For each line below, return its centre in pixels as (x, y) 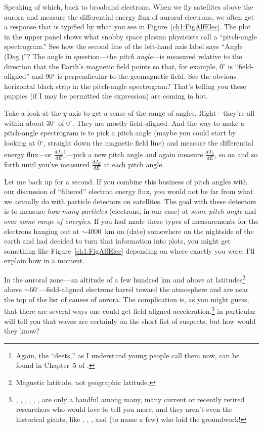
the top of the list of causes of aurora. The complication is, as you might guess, (127, 299)
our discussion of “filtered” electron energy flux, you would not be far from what (129, 191)
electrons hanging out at (42, 231)
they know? (22, 331)
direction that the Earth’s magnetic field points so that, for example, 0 (114, 66)
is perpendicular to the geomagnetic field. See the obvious (147, 76)
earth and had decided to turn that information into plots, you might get (117, 241)
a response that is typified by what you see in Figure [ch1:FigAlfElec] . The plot (127, 27)
